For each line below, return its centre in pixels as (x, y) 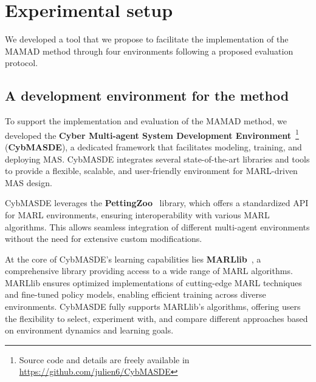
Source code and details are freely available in (104, 359)
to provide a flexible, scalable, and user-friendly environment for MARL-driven (151, 171)
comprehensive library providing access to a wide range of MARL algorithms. (149, 271)
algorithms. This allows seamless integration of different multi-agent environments (157, 226)
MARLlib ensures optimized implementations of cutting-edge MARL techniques (153, 282)
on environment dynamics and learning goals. (89, 330)
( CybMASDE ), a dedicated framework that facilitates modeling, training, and (153, 146)
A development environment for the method (147, 95)
